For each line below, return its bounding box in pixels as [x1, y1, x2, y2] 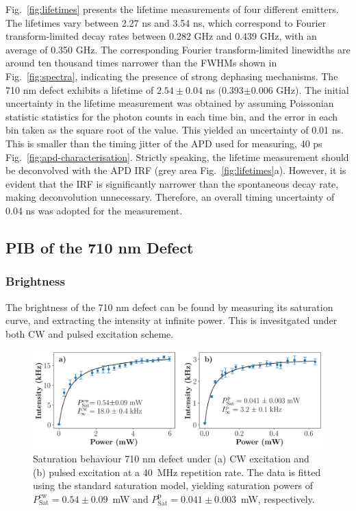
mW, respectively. [240, 491, 315, 506]
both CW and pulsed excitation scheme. [5, 326, 174, 340]
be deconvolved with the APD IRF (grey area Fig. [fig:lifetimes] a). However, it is [5, 163, 346, 177]
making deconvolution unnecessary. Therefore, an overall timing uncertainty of [5, 190, 335, 204]
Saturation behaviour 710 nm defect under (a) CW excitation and [33, 451, 309, 465]
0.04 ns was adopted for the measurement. [5, 203, 183, 217]
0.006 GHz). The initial [251, 82, 349, 97]
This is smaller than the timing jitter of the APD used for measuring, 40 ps [5, 136, 322, 150]
